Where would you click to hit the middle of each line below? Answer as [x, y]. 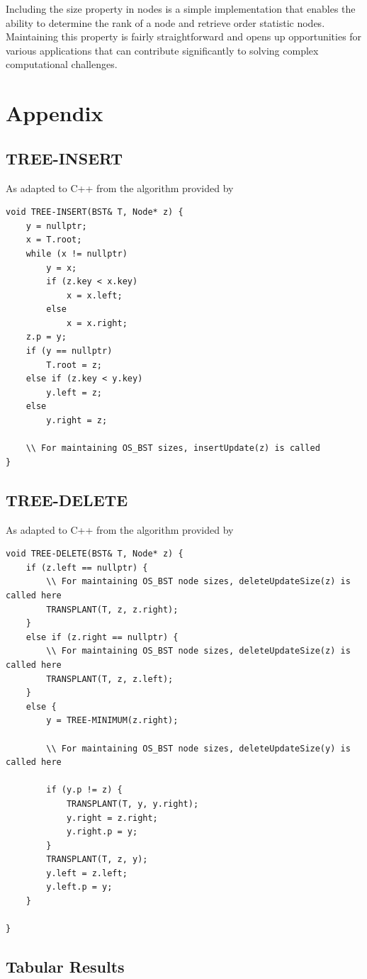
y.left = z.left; [87, 873]
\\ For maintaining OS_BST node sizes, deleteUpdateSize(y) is [198, 748]
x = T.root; [54, 240]
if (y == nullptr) [69, 351]
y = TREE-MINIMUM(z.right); [112, 721]
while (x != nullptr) [77, 253]
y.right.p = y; [102, 832]
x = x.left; [94, 295]
